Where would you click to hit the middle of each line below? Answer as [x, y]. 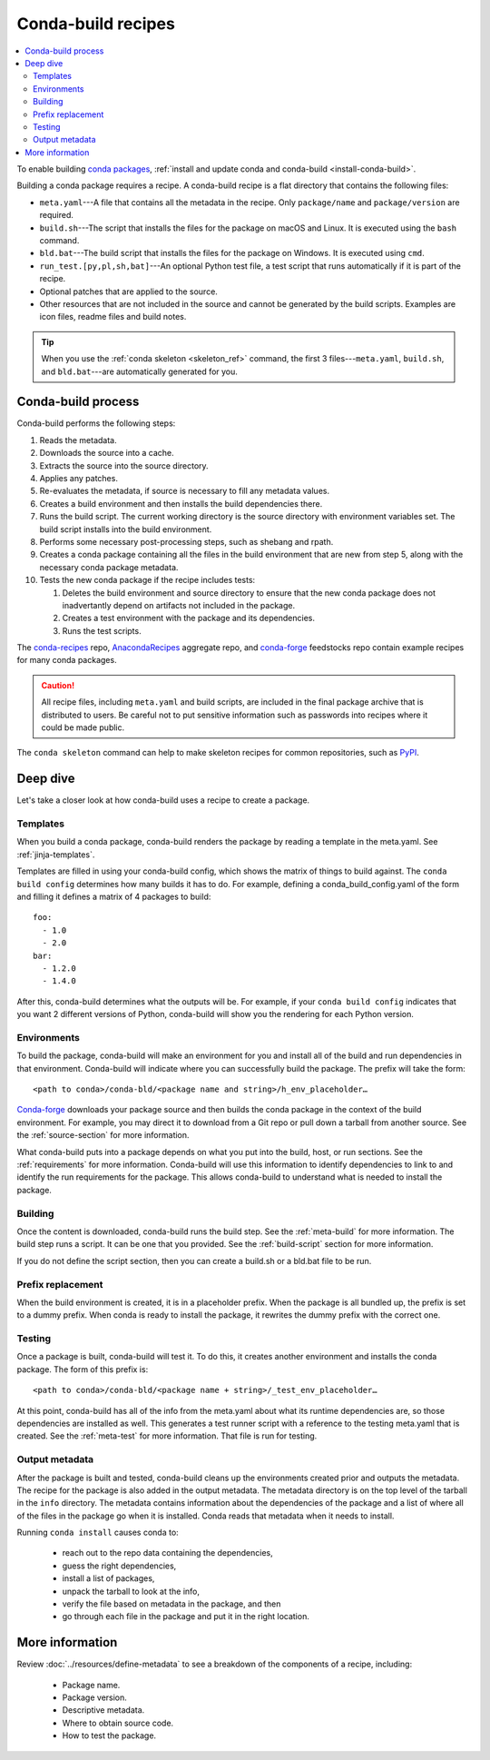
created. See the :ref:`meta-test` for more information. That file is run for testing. [167, 1436]
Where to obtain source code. [118, 1723]
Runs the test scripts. [102, 630]
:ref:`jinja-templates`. [56, 855]
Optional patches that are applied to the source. [128, 292]
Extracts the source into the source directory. [124, 465]
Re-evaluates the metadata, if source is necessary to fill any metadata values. [185, 491]
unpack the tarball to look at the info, [131, 1591]
